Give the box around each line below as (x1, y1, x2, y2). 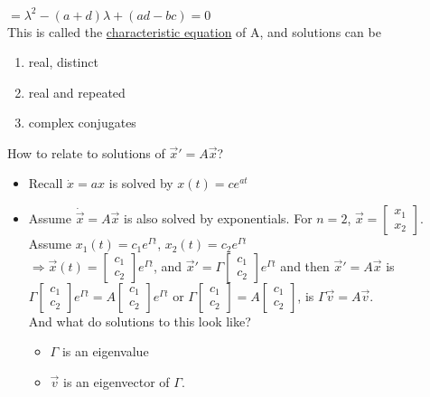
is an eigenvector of (63, 372, 170, 391)
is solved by (108, 174, 173, 193)
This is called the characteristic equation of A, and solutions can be (7, 22, 381, 41)
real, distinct (28, 52, 98, 71)
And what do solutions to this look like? (28, 311, 251, 330)
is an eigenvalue (61, 342, 149, 361)
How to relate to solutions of (7, 143, 165, 162)
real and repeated (28, 82, 126, 101)
